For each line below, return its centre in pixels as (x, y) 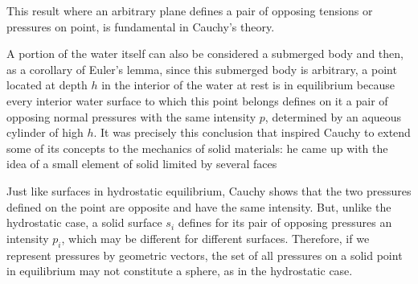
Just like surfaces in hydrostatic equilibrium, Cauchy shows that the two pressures (209, 190)
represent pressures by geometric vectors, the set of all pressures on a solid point (205, 255)
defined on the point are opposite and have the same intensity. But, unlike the (199, 206)
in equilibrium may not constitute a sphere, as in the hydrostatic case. (180, 271)
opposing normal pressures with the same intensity (131, 116)
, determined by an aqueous (333, 116)
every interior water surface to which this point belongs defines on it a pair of (197, 100)
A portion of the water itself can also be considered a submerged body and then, (205, 54)
